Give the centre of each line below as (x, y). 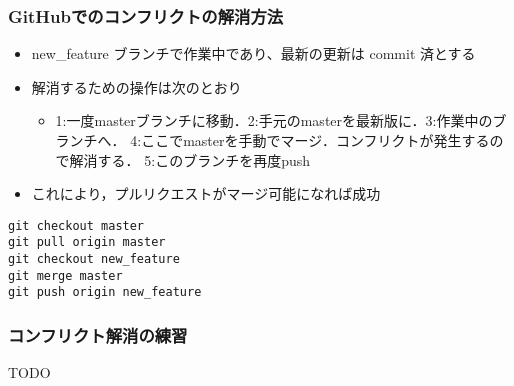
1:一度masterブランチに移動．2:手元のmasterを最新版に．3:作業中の (274, 120)
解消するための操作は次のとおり (136, 86)
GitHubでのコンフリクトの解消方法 (146, 15)
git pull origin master (87, 242)
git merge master (65, 275)
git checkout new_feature (94, 259)
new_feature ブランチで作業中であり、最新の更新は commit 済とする (253, 53)
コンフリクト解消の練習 (98, 334)
